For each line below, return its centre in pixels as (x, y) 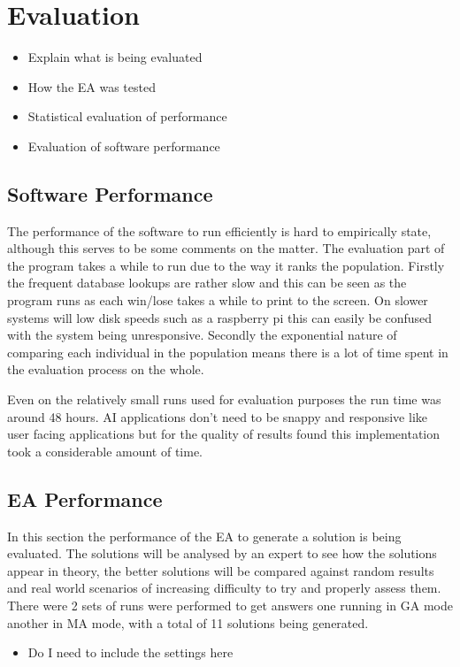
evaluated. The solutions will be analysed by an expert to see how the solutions (222, 553)
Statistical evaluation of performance (127, 116)
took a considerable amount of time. (105, 451)
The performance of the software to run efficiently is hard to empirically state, (219, 230)
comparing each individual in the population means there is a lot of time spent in (228, 352)
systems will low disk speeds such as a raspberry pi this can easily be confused (220, 317)
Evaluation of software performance (124, 146)
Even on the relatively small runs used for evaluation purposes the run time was (224, 399)
